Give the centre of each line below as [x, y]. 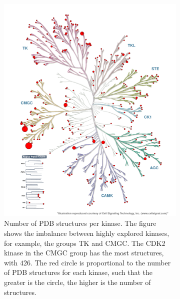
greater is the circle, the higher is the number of [77, 282]
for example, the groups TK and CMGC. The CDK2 [85, 243]
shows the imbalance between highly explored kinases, [87, 233]
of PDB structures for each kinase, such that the [78, 272]
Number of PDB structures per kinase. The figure [80, 223]
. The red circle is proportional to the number [100, 262]
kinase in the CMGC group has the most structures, [84, 253]
